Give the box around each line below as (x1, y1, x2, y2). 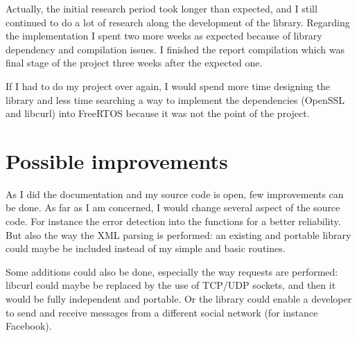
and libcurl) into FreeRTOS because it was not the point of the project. (6, 106, 310, 121)
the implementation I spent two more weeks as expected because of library (6, 28, 322, 43)
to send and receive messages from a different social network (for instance (6, 305, 318, 319)
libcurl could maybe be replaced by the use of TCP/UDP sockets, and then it (6, 278, 336, 292)
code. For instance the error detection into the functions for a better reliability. (6, 214, 341, 229)
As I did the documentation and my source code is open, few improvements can (6, 186, 344, 201)
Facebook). (6, 319, 52, 333)
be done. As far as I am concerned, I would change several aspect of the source (6, 200, 340, 215)
